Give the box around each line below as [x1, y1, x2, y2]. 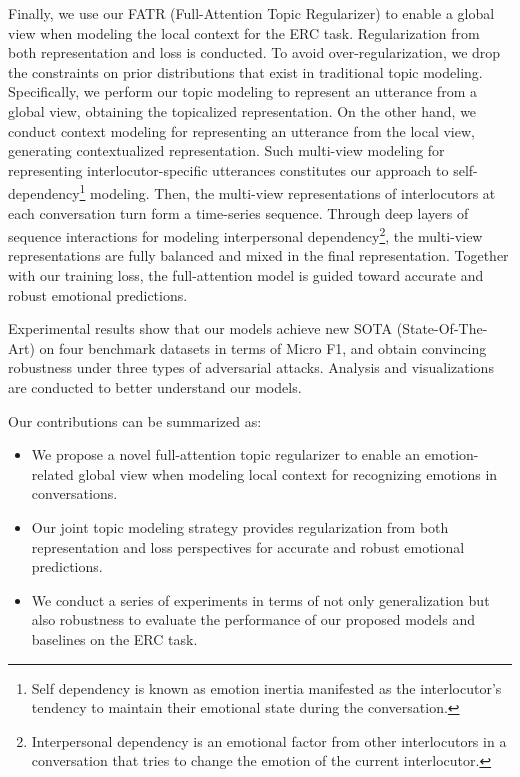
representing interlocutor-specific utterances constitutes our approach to [8, 159, 449, 180]
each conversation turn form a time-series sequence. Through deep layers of [8, 202, 469, 223]
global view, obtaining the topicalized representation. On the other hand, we [8, 100, 477, 121]
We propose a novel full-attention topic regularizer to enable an [31, 444, 421, 465]
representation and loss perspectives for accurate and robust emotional [31, 536, 465, 557]
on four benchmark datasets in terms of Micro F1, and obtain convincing [39, 337, 487, 358]
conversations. [31, 483, 118, 504]
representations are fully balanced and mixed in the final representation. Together [8, 245, 509, 266]
